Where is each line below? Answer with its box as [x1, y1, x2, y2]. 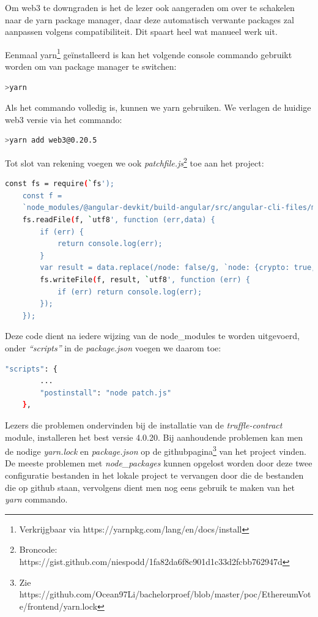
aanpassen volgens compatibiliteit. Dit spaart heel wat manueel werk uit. [5, 25, 278, 38]
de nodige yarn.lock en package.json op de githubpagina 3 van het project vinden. [5, 443, 306, 457]
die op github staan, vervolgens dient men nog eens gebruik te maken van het [5, 481, 295, 493]
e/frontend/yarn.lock [19, 599, 98, 612]
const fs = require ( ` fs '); [5, 179, 115, 189]
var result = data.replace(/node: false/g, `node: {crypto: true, [40, 263, 316, 272]
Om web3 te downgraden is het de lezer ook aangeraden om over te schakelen [5, 1, 295, 13]
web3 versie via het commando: [5, 113, 122, 125]
